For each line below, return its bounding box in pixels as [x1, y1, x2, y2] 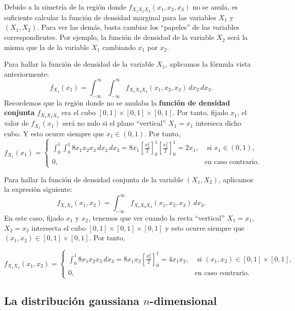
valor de [4, 118, 29, 128]
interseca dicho [195, 118, 241, 128]
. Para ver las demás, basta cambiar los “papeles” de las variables [37, 22, 239, 32]
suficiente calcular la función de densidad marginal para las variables [4, 12, 217, 22]
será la [227, 32, 248, 42]
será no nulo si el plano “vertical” [62, 118, 166, 128]
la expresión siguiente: [4, 184, 72, 194]
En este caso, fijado [4, 212, 64, 223]
